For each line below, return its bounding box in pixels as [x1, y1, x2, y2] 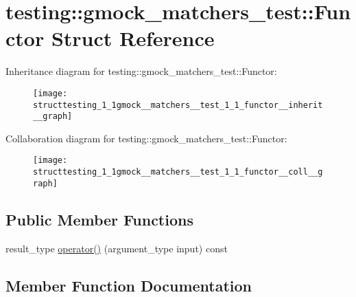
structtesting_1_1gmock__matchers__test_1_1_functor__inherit [33, 100, 323, 110]
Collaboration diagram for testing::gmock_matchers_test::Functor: [5, 131, 287, 145]
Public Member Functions [5, 208, 193, 230]
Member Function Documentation [5, 274, 252, 296]
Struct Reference [51, 24, 215, 52]
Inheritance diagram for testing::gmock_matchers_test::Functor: [5, 64, 277, 78]
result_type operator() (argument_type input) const [5, 241, 228, 255]
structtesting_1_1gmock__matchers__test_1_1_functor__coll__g [33, 167, 323, 177]
